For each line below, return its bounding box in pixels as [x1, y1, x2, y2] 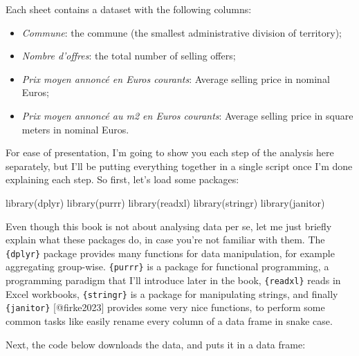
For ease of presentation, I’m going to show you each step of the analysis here [6, 145, 334, 160]
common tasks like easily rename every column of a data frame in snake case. [6, 314, 333, 328]
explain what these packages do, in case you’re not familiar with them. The [6, 232, 325, 247]
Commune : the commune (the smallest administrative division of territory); [21, 25, 342, 39]
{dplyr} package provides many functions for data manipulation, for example [6, 245, 335, 260]
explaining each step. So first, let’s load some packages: [6, 172, 239, 187]
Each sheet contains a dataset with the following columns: [6, 2, 252, 16]
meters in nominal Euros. [21, 122, 129, 136]
